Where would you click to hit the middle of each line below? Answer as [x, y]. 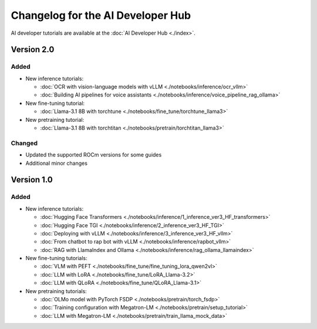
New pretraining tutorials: [56, 291]
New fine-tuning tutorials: [56, 258]
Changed [24, 143]
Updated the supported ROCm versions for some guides [94, 155]
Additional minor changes [57, 163]
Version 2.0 [33, 50]
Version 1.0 [32, 180]
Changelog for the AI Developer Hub [101, 15]
